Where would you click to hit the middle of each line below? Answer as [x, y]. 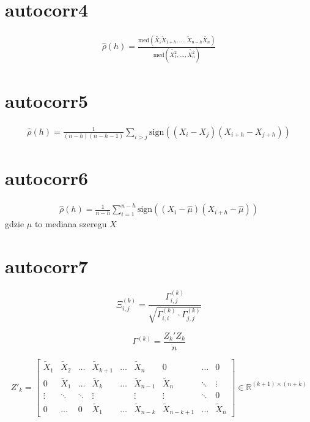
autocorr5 [47, 100]
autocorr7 [47, 266]
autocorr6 [47, 177]
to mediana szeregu [71, 224]
